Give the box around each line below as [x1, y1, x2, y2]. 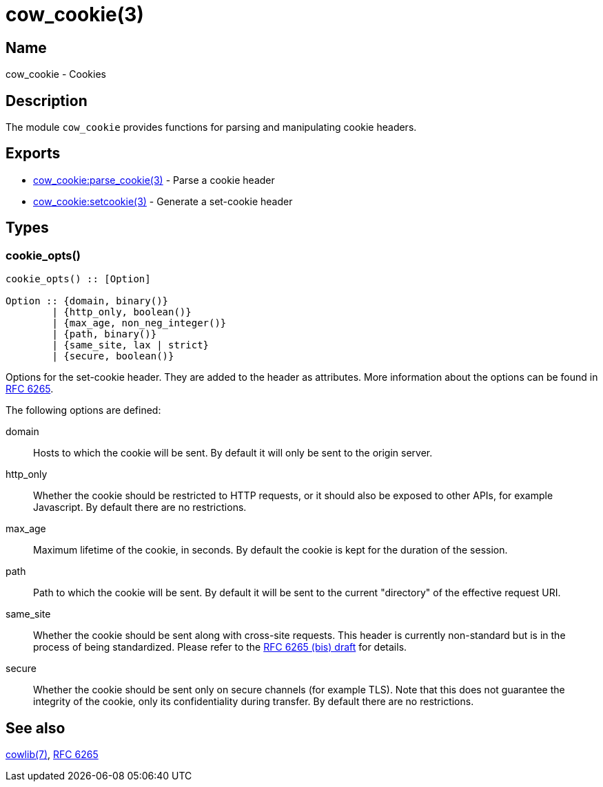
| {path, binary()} [52, 328, 157, 340]
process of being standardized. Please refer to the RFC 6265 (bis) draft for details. [33, 641, 407, 653]
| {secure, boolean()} [52, 350, 174, 362]
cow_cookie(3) [6, 3, 144, 26]
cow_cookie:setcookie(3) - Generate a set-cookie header [33, 195, 293, 207]
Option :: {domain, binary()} [6, 295, 169, 307]
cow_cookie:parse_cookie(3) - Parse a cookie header [33, 174, 275, 186]
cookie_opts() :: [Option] [6, 273, 151, 285]
